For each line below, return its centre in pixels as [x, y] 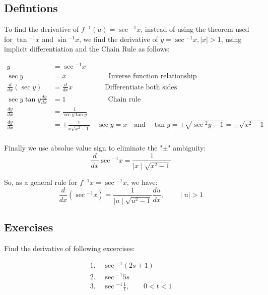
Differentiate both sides [141, 87]
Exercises [29, 227]
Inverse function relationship [153, 77]
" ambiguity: [187, 147]
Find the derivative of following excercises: [70, 248]
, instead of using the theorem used [195, 29]
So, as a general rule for [41, 182]
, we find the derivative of [118, 39]
